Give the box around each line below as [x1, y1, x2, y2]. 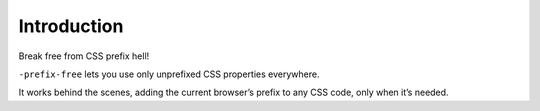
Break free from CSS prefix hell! [18, 50, 150, 62]
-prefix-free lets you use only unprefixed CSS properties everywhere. [18, 68, 320, 80]
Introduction [18, 15, 124, 37]
